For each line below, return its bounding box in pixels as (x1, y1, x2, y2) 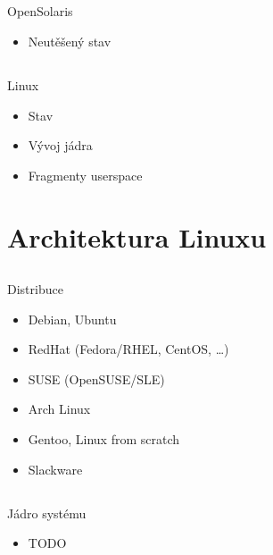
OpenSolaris (7, 2, 73, 21)
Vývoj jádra (28, 136, 93, 155)
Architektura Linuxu (7, 218, 267, 255)
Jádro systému (7, 503, 87, 522)
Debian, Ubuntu (28, 309, 117, 328)
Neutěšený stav (28, 31, 112, 50)
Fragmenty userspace (28, 165, 143, 184)
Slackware (28, 459, 83, 478)
